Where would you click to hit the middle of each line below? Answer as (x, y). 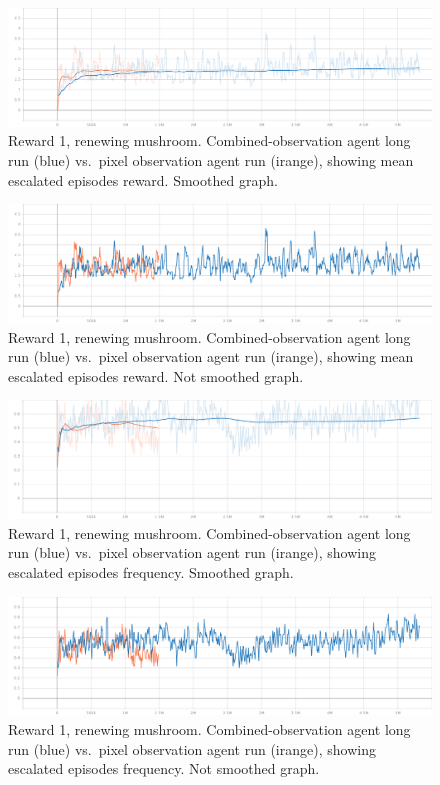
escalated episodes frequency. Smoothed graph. (151, 572)
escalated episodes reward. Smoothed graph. (143, 179)
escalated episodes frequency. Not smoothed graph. (164, 768)
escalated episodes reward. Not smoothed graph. (156, 375)
